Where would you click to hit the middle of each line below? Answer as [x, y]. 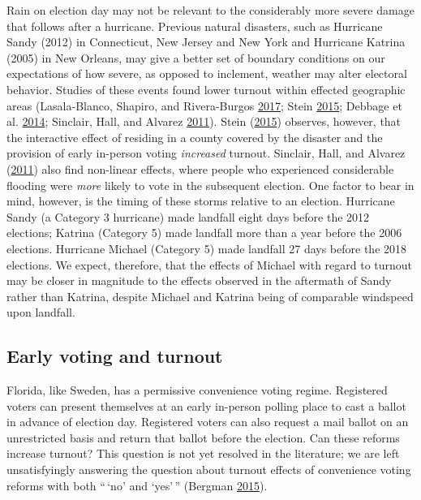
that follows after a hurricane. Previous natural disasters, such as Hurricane [195, 26]
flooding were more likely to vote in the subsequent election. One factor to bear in [210, 185]
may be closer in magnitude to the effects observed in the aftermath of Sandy [199, 280]
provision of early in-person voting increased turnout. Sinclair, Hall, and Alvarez [206, 153]
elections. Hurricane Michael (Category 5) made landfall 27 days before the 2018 [207, 248]
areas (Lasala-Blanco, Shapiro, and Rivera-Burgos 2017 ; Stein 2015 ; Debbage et [204, 105]
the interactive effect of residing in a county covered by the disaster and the [195, 137]
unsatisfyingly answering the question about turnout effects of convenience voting [209, 470]
